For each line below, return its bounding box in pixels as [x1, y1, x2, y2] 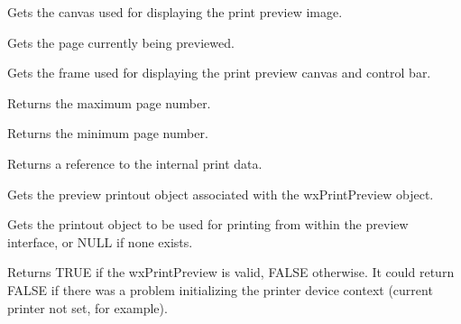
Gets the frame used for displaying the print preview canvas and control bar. [7, 63, 431, 82]
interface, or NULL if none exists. [7, 232, 193, 251]
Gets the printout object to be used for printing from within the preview [7, 215, 409, 234]
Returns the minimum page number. [7, 124, 208, 143]
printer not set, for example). [7, 298, 168, 317]
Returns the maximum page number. [7, 93, 211, 112]
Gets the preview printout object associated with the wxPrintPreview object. [7, 184, 434, 203]
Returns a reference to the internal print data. [7, 153, 263, 172]
